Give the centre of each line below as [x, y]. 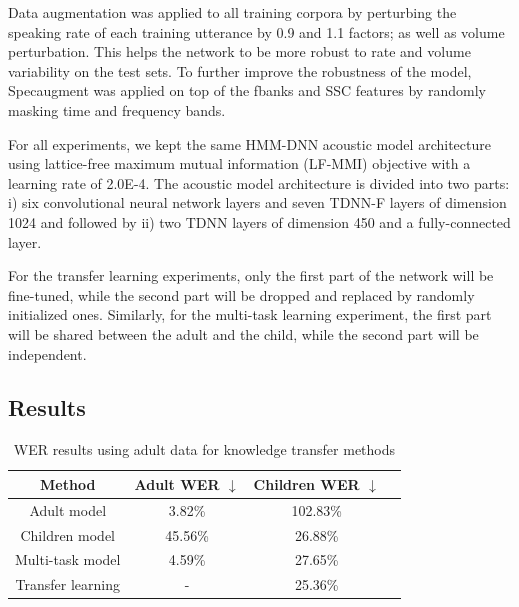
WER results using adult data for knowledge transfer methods [204, 449]
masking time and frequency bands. [117, 109]
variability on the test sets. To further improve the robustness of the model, [240, 70]
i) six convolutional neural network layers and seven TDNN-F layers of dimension [257, 202]
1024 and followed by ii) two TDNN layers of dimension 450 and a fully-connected [259, 221]
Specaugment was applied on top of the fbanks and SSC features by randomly [247, 90]
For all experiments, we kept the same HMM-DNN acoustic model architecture [249, 143]
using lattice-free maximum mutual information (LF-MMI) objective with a [239, 163]
